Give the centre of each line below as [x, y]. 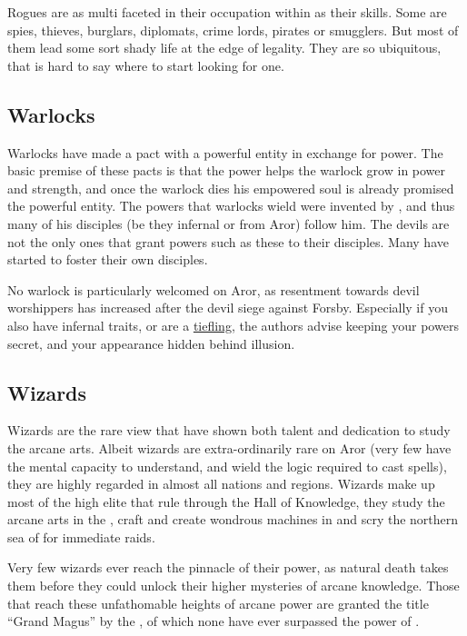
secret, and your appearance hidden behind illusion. [151, 343]
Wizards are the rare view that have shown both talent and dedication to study [229, 430]
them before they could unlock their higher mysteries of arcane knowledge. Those [233, 586]
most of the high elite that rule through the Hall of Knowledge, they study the [226, 501]
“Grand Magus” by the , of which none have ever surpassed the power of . [214, 621]
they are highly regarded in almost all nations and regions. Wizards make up [221, 484]
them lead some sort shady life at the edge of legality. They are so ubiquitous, [224, 48]
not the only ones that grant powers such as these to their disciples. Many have [228, 241]
